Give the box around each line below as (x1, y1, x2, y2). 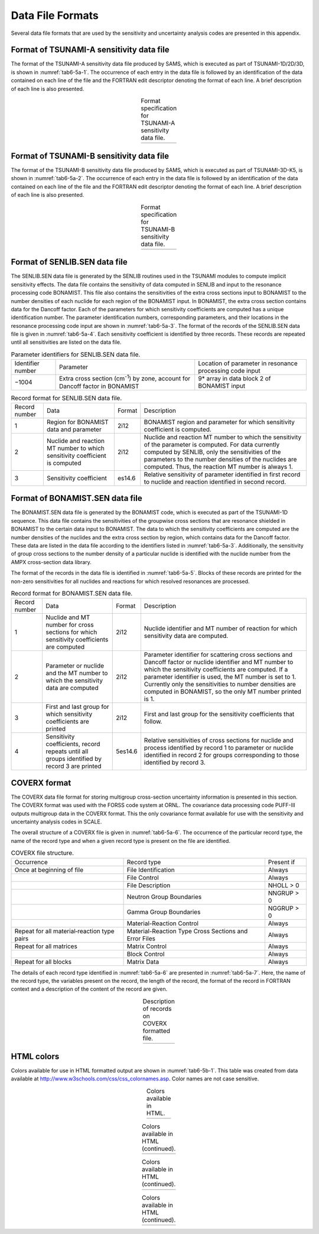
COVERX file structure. (11, 849, 74, 857)
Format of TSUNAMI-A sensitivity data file (11, 45, 170, 55)
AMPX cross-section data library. (11, 558, 92, 565)
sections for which (45, 628, 97, 636)
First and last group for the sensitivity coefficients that (144, 710, 295, 718)
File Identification (126, 865, 175, 874)
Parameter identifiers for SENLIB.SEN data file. (11, 350, 141, 359)
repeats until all (45, 747, 89, 756)
